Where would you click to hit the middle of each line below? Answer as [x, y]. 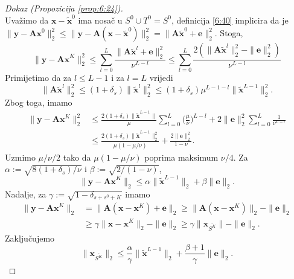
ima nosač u [100, 20]
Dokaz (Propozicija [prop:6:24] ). [64, 8]
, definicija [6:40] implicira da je [230, 20]
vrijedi [161, 77]
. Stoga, [229, 33]
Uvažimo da [27, 20]
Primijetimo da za [38, 77]
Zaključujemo [30, 238]
